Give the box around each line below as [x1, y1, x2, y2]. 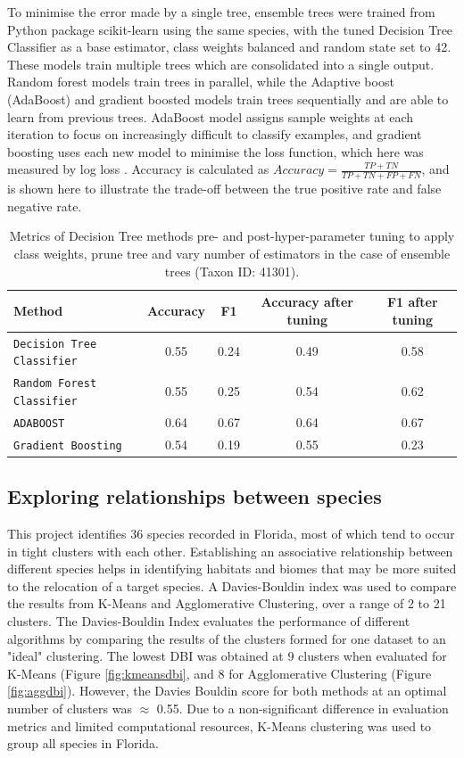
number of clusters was [7, 698, 132, 717]
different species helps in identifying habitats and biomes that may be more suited [7, 559, 457, 578]
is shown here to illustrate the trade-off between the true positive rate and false [7, 179, 442, 198]
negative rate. [7, 196, 82, 215]
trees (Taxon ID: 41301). [164, 261, 300, 280]
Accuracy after [261, 292, 354, 311]
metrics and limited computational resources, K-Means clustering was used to [7, 716, 432, 735]
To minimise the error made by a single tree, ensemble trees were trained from [7, 3, 435, 21]
